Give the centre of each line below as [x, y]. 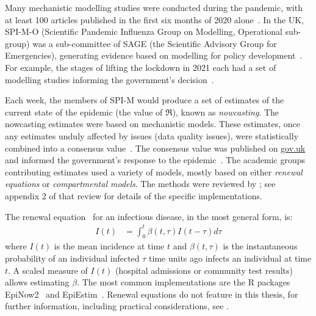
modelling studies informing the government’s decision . [110, 79]
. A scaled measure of [48, 270]
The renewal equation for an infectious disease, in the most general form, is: [149, 216]
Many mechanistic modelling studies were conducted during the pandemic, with [154, 7]
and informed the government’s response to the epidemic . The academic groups [155, 160]
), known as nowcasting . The [226, 112]
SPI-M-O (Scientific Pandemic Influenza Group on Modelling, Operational [144, 31]
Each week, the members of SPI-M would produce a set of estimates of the [145, 100]
